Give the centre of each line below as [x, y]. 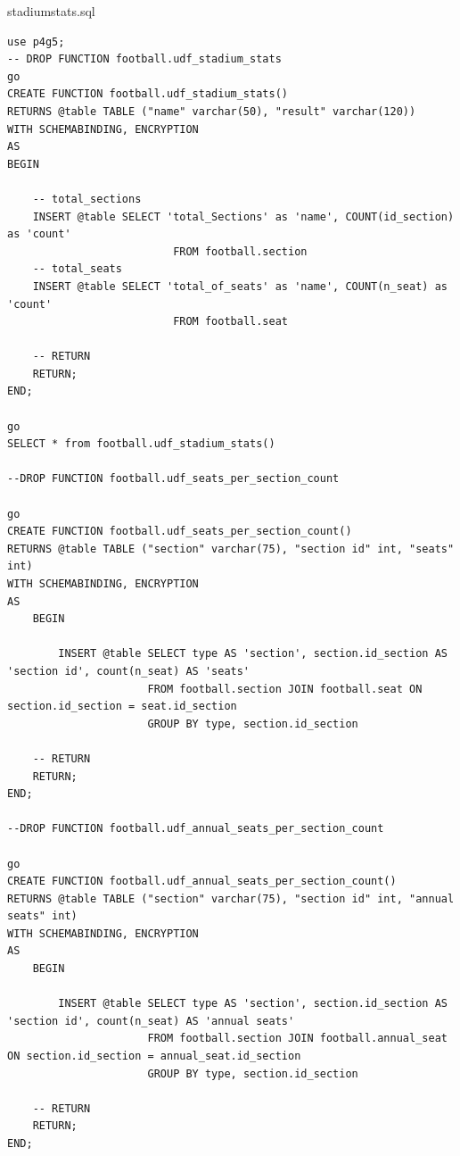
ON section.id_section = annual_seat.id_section [154, 1056]
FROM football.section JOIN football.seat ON [285, 689]
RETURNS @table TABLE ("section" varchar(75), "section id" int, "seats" [231, 549]
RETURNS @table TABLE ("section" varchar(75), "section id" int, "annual [231, 898]
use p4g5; [36, 42]
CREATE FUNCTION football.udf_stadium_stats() [148, 94]
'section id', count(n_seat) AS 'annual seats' [151, 1021]
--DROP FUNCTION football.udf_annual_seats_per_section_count [196, 829]
